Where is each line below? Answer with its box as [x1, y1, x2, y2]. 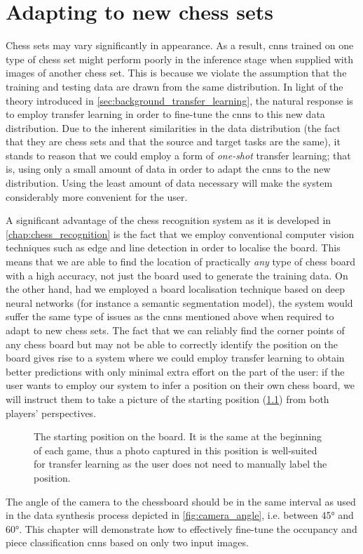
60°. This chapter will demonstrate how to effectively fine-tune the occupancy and [6, 521, 357, 536]
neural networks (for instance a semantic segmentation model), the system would [6, 295, 353, 310]
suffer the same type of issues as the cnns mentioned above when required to [6, 309, 334, 324]
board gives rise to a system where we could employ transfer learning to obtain [6, 350, 345, 365]
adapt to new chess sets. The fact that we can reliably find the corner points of [6, 323, 345, 337]
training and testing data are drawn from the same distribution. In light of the [6, 79, 343, 93]
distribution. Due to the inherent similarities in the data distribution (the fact [6, 120, 341, 135]
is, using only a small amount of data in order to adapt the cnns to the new [6, 161, 331, 176]
